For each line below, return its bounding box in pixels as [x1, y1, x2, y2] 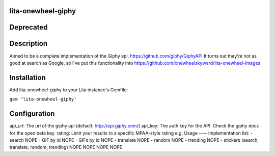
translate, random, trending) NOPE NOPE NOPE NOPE [9, 144, 122, 150]
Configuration [9, 110, 55, 118]
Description [9, 39, 48, 48]
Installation [9, 73, 46, 82]
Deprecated [9, 23, 48, 32]
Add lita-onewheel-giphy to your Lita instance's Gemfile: [9, 87, 128, 93]
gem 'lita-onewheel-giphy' [9, 96, 77, 102]
